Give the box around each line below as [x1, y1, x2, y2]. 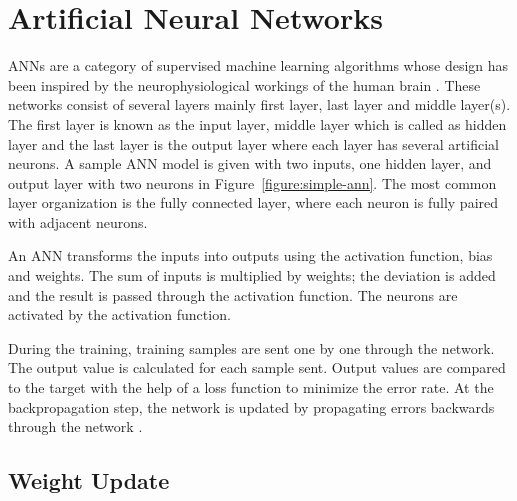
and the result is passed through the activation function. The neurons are [8, 284, 458, 305]
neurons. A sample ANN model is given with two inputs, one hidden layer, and [8, 153, 492, 174]
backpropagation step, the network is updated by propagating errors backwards [8, 396, 495, 417]
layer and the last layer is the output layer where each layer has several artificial [8, 133, 499, 154]
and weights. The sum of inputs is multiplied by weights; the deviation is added [8, 265, 496, 286]
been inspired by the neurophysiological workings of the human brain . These [8, 74, 481, 95]
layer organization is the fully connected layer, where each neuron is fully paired [8, 192, 499, 213]
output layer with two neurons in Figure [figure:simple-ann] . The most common [8, 172, 497, 193]
